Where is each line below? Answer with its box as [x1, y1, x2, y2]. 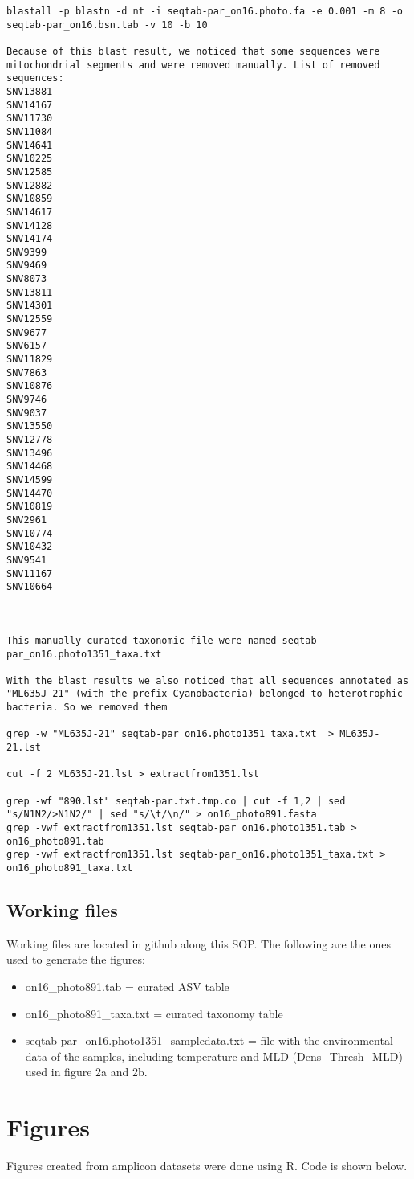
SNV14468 [6, 461, 53, 473]
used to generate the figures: [6, 951, 145, 968]
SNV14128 [6, 219, 53, 231]
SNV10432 [6, 541, 53, 553]
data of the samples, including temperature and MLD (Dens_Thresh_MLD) [25, 1047, 403, 1064]
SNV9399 [6, 246, 47, 258]
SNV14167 [6, 99, 53, 111]
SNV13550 [6, 420, 53, 432]
